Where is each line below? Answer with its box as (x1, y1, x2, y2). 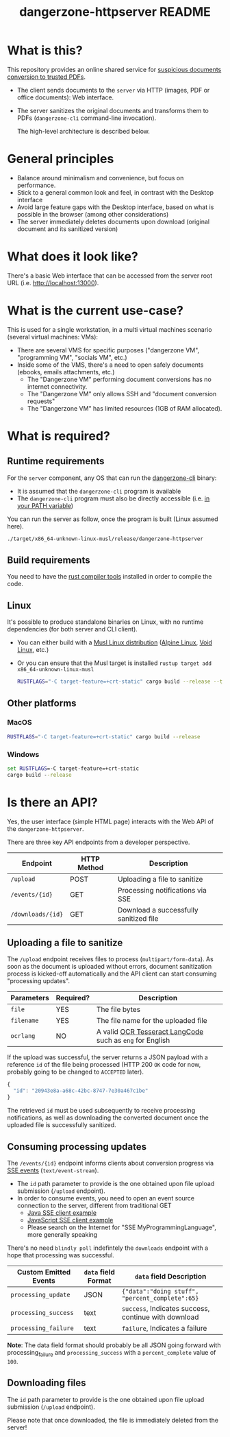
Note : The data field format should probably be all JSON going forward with (7, 1341, 221, 1349)
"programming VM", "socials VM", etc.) (16, 353, 128, 361)
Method (77, 862, 104, 872)
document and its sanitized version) (16, 224, 118, 233)
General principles (7, 152, 114, 167)
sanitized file (117, 913, 159, 923)
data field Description (134, 1271, 207, 1281)
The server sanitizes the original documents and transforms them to (16, 106, 209, 114)
